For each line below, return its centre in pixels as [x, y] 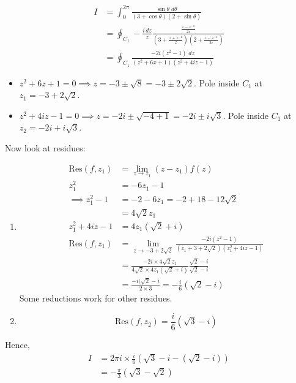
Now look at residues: [45, 148]
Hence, [17, 344]
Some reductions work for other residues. [96, 298]
